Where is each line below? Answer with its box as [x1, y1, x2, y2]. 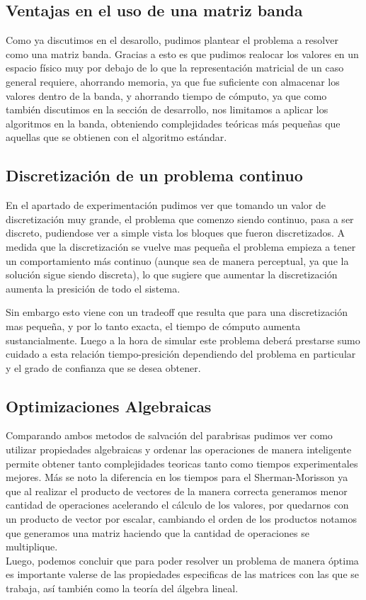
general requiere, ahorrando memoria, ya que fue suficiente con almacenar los [6, 74, 340, 89]
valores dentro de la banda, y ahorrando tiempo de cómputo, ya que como [6, 88, 327, 103]
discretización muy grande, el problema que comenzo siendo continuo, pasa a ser [6, 211, 354, 226]
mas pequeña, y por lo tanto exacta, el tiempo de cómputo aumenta [6, 318, 301, 333]
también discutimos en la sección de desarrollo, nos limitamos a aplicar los [6, 102, 328, 117]
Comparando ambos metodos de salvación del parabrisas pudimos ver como [6, 428, 333, 443]
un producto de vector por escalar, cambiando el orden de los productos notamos [6, 511, 357, 526]
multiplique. [6, 539, 58, 554]
